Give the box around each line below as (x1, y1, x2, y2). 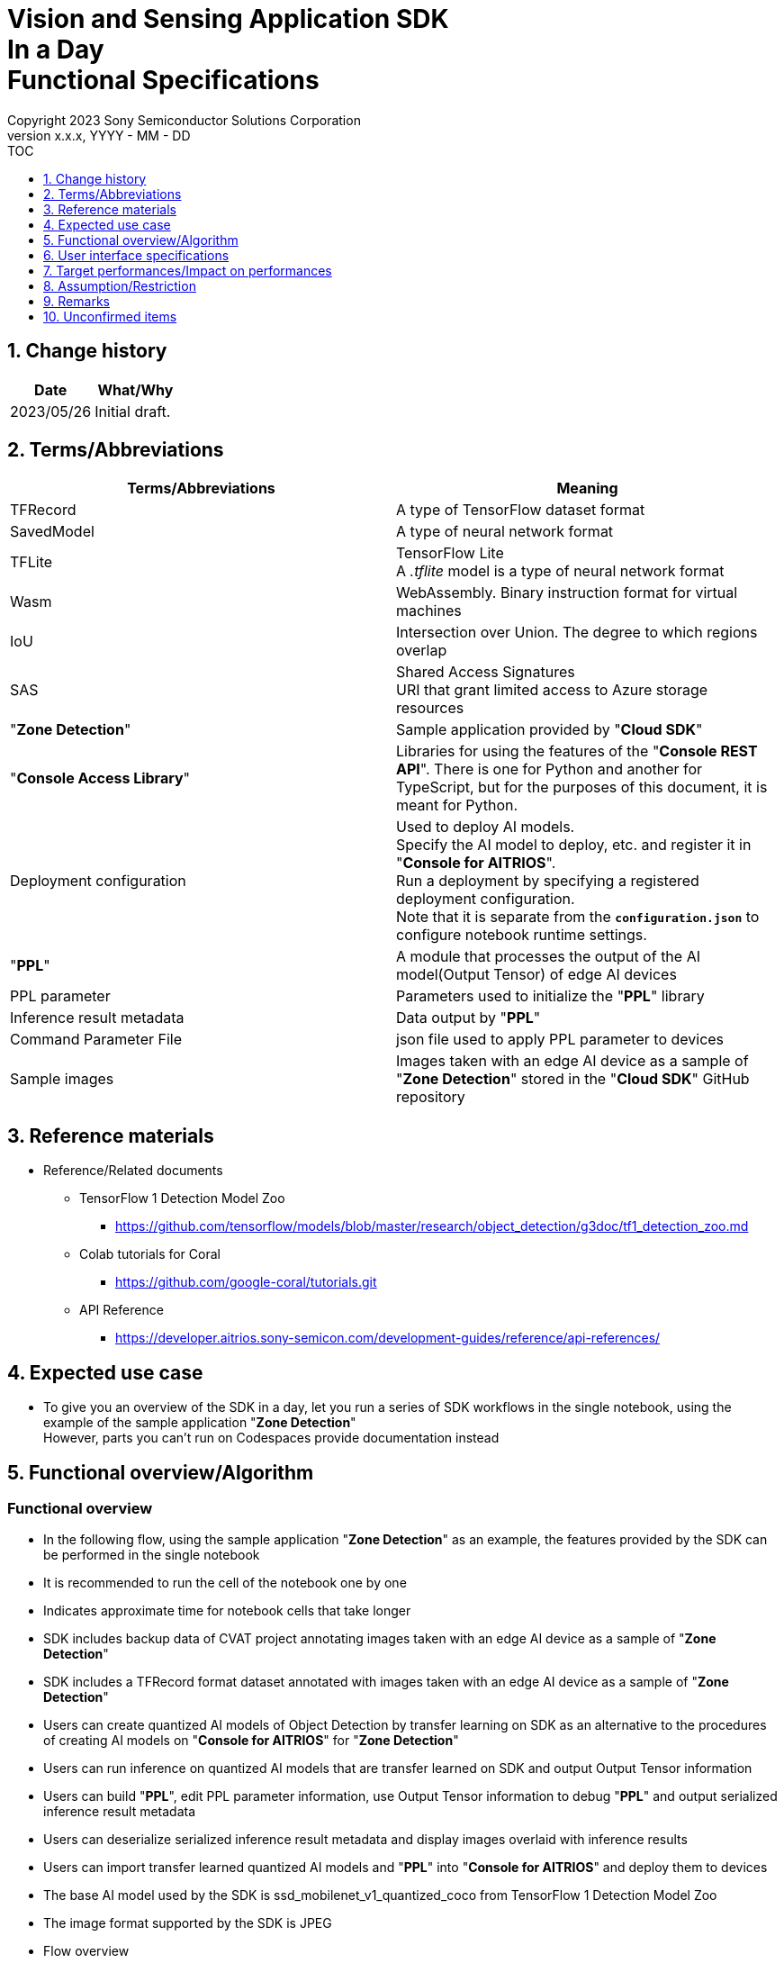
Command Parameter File (10, 1030, 183, 1049)
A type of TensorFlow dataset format (396, 501, 645, 520)
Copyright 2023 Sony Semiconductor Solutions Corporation (7, 112, 361, 128)
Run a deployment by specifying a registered (396, 872, 699, 891)
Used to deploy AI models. (396, 818, 575, 837)
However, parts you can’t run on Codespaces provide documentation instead (43, 1430, 500, 1446)
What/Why (97, 380, 174, 399)
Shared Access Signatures (396, 663, 575, 682)
